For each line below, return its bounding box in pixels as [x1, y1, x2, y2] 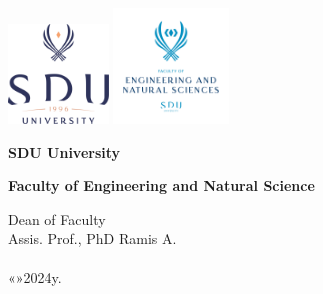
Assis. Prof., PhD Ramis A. [8, 228, 177, 249]
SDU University [8, 141, 121, 162]
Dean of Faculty [8, 208, 106, 229]
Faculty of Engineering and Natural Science [8, 175, 315, 196]
